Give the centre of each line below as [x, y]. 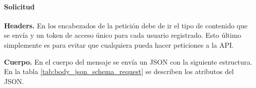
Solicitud [19, 6]
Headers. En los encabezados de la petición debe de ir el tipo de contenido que [126, 25]
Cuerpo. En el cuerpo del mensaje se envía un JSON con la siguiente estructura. [128, 61]
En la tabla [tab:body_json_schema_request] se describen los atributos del [119, 71]
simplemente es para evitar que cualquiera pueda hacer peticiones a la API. [119, 44]
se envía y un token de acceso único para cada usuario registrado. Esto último [123, 35]
